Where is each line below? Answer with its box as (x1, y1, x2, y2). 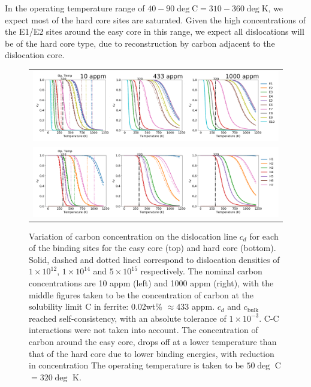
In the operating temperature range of (5, 2, 145, 14)
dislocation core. (5, 49, 65, 61)
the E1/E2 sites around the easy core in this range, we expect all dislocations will (5, 25, 304, 38)
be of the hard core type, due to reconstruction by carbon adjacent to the (5, 37, 275, 49)
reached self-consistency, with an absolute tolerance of (29, 312, 227, 324)
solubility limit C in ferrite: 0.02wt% (29, 300, 163, 313)
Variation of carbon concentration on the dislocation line (29, 229, 237, 242)
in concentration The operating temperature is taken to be (29, 359, 244, 371)
